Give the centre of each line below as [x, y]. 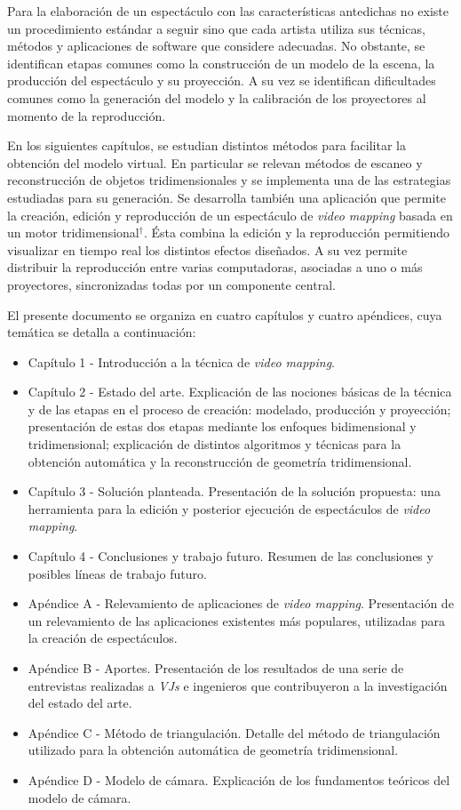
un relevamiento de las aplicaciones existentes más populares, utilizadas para [237, 620]
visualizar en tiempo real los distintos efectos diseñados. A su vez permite [207, 249]
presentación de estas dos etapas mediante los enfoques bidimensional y [222, 426]
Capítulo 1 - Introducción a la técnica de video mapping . [181, 361]
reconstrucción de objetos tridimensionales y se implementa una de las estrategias [229, 180]
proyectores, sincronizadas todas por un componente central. [171, 284]
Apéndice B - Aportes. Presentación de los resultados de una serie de [216, 668]
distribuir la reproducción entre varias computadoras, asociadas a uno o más [215, 267]
